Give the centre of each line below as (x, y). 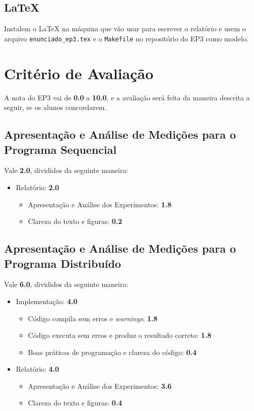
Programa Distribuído (63, 263)
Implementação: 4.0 (47, 301)
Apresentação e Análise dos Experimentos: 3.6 (100, 386)
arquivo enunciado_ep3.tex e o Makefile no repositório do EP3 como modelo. (126, 38)
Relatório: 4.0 (38, 369)
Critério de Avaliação (79, 73)
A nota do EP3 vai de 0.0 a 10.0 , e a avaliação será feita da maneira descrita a (127, 97)
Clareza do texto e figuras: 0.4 (75, 403)
